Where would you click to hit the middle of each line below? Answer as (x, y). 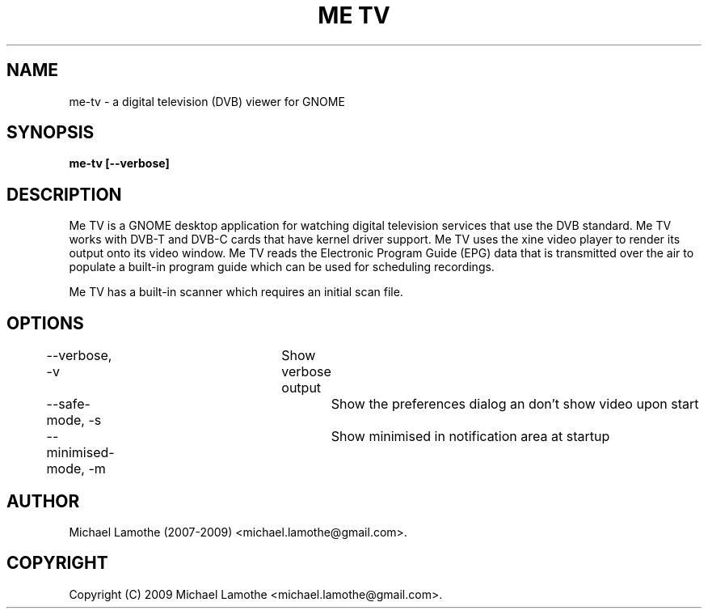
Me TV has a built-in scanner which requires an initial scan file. (236, 292)
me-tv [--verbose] (119, 163)
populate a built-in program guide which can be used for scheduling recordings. (282, 267)
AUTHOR (43, 501)
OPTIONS (45, 323)
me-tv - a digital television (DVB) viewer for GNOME (207, 101)
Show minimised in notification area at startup (470, 437)
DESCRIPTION (64, 194)
